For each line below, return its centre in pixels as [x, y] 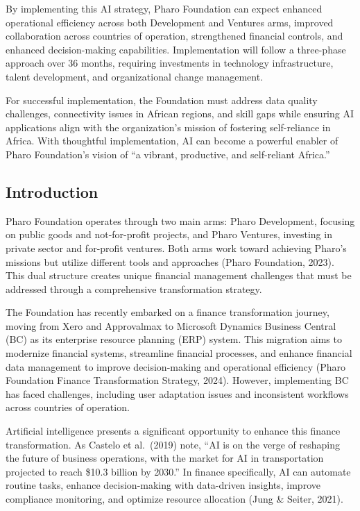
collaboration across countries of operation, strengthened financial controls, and [174, 36]
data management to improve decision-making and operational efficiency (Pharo [175, 366]
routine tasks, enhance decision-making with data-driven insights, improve [163, 485]
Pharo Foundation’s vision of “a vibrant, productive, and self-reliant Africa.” [168, 154]
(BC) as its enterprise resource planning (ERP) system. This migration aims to [174, 339]
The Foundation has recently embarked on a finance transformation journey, [168, 312]
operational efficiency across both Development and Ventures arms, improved [170, 22]
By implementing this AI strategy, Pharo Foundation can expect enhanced [164, 8]
